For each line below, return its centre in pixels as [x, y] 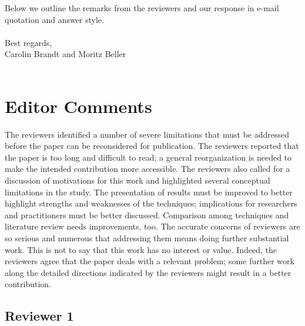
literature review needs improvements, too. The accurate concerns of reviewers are [152, 226]
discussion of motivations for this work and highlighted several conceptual [138, 180]
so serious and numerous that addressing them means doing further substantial [147, 238]
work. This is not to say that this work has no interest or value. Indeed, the [141, 249]
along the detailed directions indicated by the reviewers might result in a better [148, 272]
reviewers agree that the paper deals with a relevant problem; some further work [150, 261]
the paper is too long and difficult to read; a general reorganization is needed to [148, 157]
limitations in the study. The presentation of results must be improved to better [149, 192]
